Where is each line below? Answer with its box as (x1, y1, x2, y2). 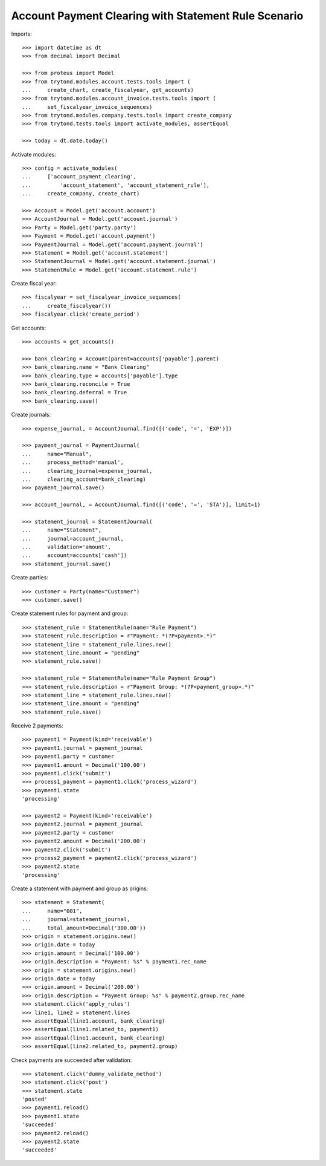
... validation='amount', (22, 544, 112, 550)
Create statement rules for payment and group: (11, 610, 129, 617)
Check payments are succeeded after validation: (11, 1056, 132, 1064)
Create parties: (11, 574, 48, 581)
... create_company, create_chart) (22, 191, 140, 197)
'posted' (22, 1096, 48, 1103)
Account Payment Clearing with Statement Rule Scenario (11, 9, 304, 22)
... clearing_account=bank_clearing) (22, 475, 146, 483)
